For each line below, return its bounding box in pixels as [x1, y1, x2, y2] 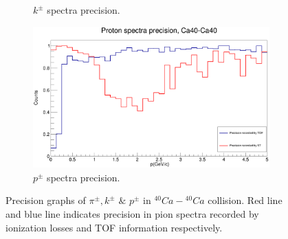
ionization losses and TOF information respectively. [5, 220, 223, 234]
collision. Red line [208, 193, 283, 207]
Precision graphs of [5, 193, 86, 207]
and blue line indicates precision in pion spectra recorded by [5, 206, 259, 220]
